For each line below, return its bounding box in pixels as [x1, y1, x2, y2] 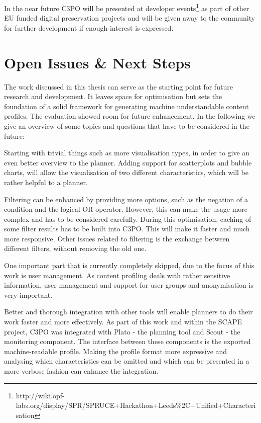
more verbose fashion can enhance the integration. [4, 366, 159, 376]
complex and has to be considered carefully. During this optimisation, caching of [4, 213, 251, 224]
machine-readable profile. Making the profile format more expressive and [4, 346, 227, 356]
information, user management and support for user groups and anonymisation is [4, 280, 253, 290]
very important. [4, 289, 53, 300]
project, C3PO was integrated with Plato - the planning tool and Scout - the [4, 326, 240, 336]
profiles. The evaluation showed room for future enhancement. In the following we [4, 111, 255, 121]
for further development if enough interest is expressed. [4, 22, 174, 33]
